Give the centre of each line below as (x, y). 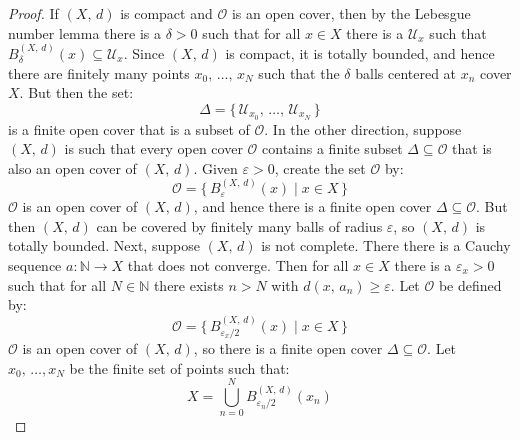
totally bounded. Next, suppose (104, 245)
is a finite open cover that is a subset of (129, 128)
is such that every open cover (153, 148)
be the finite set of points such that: (179, 367)
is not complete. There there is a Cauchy (386, 245)
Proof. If (33, 13)
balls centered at (406, 72)
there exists (188, 284)
